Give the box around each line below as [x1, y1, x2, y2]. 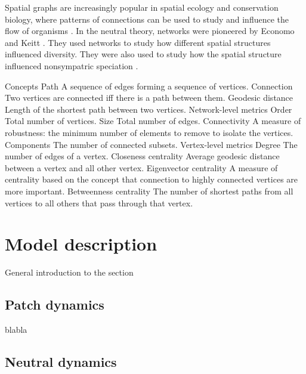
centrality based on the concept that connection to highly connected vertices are [5, 173, 298, 186]
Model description [5, 231, 157, 256]
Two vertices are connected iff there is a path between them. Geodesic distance [5, 91, 293, 104]
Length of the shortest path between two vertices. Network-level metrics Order [5, 103, 292, 115]
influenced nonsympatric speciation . [5, 59, 138, 72]
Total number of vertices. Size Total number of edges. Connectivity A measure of [5, 115, 301, 127]
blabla [5, 323, 27, 336]
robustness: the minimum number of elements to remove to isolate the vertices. [5, 126, 293, 138]
